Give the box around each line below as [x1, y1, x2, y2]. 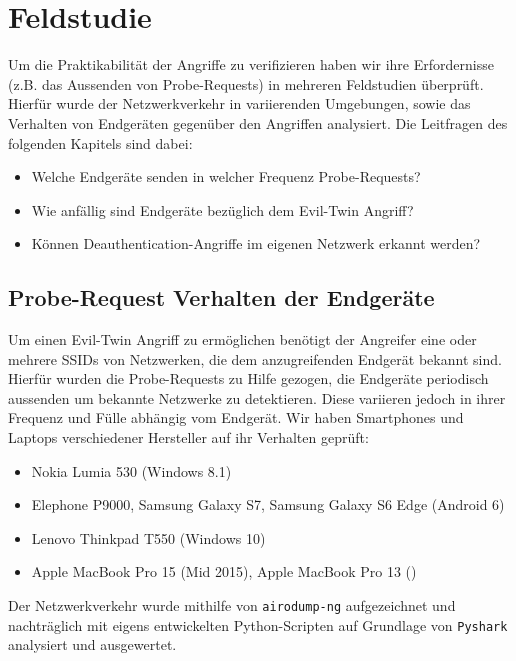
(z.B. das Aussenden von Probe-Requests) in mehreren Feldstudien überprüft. [8, 73, 484, 94]
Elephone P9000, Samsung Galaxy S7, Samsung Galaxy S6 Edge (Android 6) [31, 494, 505, 515]
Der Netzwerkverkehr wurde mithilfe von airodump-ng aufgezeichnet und [8, 595, 456, 616]
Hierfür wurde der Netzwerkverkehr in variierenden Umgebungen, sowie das [8, 93, 471, 114]
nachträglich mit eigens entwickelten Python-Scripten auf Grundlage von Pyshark [8, 614, 508, 635]
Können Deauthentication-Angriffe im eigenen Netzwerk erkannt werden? [31, 233, 481, 254]
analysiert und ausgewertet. [8, 634, 177, 655]
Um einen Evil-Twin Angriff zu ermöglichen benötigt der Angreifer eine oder [8, 329, 477, 350]
